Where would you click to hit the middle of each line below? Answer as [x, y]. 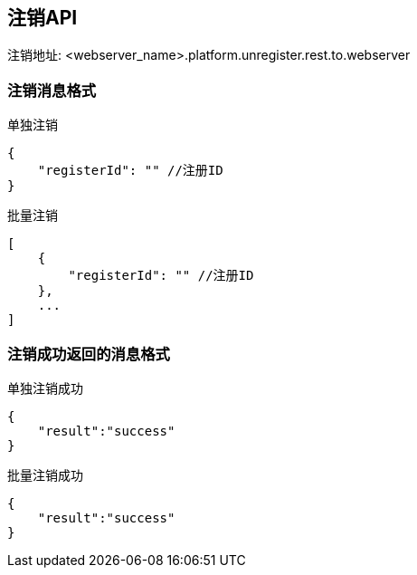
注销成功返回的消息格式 [89, 354]
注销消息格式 [52, 90]
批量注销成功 [45, 474]
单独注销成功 [45, 388]
